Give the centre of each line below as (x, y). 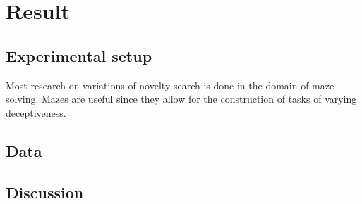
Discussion (45, 192)
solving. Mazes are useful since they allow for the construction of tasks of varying (181, 99)
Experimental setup (79, 55)
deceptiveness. (36, 112)
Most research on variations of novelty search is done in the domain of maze (170, 85)
